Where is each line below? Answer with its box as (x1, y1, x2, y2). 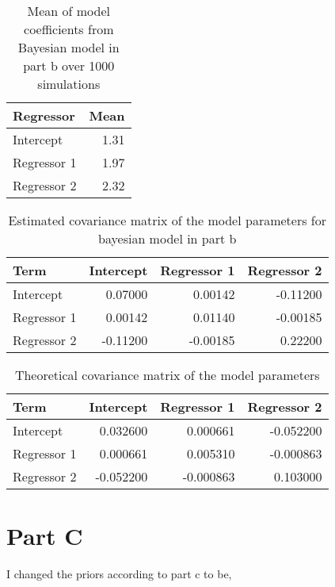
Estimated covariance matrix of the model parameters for (8, 211, 327, 229)
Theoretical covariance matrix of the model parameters (14, 366, 320, 384)
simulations (37, 75, 101, 93)
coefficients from (24, 20, 114, 38)
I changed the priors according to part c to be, (6, 566, 232, 582)
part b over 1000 (23, 56, 115, 75)
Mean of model (27, 2, 110, 20)
